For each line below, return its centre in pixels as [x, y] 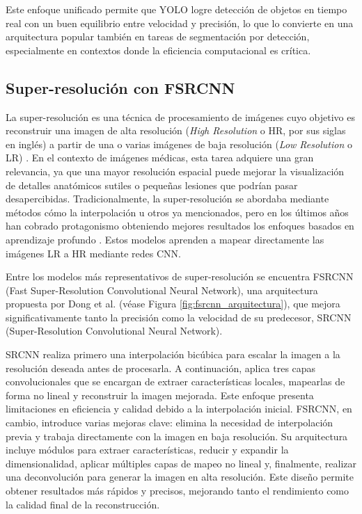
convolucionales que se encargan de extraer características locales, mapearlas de [175, 382]
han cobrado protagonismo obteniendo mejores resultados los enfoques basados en [180, 226]
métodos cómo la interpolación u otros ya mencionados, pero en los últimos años [177, 212]
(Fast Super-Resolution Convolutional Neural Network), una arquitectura [162, 290]
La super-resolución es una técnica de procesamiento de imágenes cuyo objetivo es [180, 117]
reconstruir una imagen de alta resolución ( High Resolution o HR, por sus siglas [176, 130]
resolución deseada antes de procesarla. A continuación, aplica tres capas [161, 368]
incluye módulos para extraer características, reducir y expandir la [147, 450]
